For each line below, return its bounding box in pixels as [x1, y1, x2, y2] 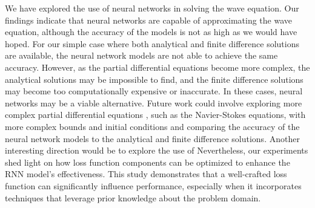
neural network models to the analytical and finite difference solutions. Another [5, 132, 300, 145]
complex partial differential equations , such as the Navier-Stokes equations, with [5, 108, 306, 121]
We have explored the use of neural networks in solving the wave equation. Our [5, 2, 299, 14]
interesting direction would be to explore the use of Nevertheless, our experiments [5, 144, 308, 157]
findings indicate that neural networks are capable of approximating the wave [5, 13, 292, 26]
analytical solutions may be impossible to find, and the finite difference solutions [5, 73, 303, 85]
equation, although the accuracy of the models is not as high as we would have [5, 25, 297, 38]
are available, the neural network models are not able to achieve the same [5, 49, 278, 62]
